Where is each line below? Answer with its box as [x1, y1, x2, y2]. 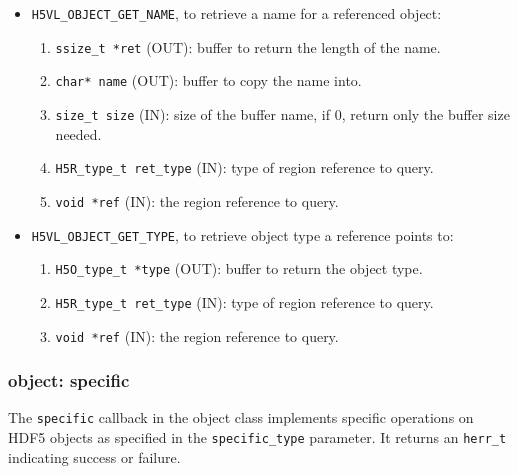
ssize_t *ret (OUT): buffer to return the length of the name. [55, 36, 441, 57]
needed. [55, 123, 102, 144]
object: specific [8, 368, 130, 393]
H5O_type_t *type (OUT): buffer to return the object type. [55, 258, 423, 279]
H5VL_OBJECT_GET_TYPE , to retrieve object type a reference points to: [31, 224, 454, 245]
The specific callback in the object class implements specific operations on [8, 407, 474, 428]
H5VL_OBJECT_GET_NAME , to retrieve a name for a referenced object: [31, 3, 442, 23]
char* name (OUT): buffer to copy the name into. [55, 70, 362, 91]
